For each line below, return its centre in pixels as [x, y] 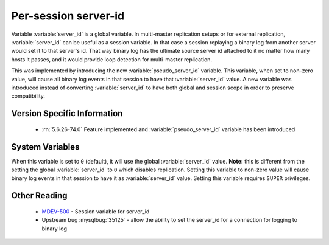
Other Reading [39, 195]
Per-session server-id [68, 16]
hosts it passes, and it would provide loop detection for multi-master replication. [112, 59]
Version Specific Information [67, 113]
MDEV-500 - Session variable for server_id [96, 211]
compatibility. [28, 96]
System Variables [45, 147]
